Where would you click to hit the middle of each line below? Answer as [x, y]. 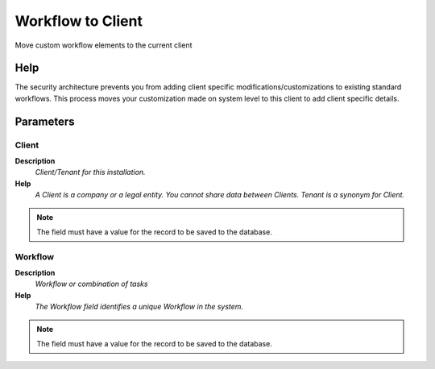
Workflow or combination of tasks [91, 284]
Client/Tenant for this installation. [90, 172]
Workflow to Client [79, 21]
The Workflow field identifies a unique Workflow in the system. [139, 307]
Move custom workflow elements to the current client [104, 45]
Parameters [45, 121]
